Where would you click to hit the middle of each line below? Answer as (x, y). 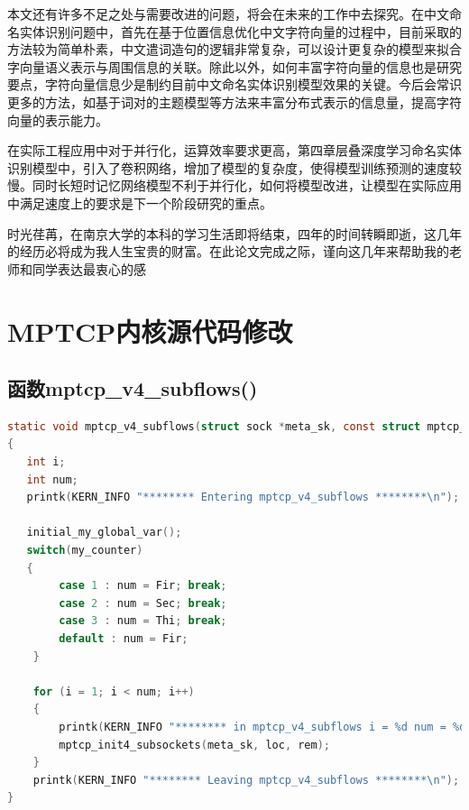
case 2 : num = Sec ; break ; (143, 603)
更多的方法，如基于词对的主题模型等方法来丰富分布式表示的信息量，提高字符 (234, 101)
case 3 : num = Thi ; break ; (143, 621)
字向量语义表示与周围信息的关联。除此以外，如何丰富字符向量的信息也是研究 (234, 66)
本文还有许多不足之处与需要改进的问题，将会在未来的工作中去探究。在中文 (228, 14)
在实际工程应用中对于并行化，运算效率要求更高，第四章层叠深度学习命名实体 (234, 150)
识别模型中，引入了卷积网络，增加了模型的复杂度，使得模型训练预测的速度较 (234, 167)
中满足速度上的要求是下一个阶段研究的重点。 (140, 202)
